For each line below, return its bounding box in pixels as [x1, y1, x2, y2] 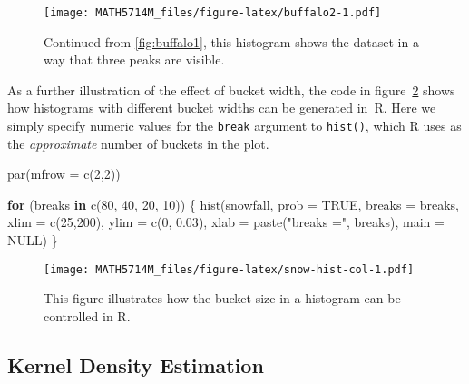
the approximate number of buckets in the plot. [7, 133, 269, 153]
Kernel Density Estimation [7, 350, 264, 379]
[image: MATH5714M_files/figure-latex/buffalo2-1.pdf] [44, 6, 382, 19]
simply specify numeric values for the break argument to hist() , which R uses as [7, 116, 462, 135]
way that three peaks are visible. [44, 50, 225, 69]
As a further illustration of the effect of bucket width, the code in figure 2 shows [7, 80, 455, 99]
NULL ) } [7, 231, 58, 250]
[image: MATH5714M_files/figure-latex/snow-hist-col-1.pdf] [44, 262, 415, 276]
